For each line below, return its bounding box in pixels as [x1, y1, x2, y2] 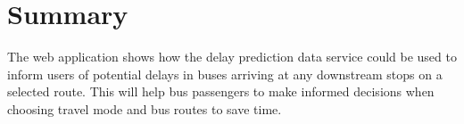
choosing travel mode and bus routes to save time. [7, 99, 282, 118]
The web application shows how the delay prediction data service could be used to [7, 47, 457, 66]
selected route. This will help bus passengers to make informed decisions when [7, 82, 435, 101]
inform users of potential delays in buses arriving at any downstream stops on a [7, 64, 443, 83]
